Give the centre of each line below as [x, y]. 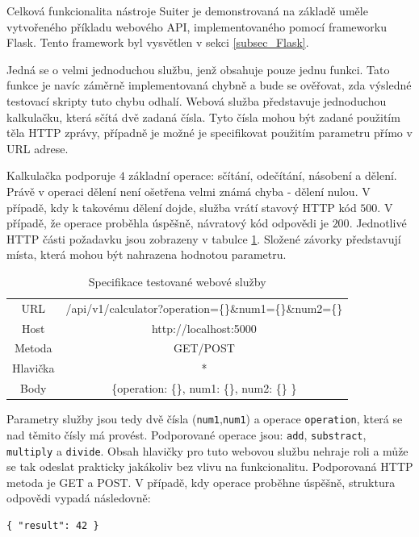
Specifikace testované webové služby [177, 281]
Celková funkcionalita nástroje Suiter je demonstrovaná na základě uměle [187, 10]
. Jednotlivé [378, 223]
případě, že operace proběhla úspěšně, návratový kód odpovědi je [168, 223]
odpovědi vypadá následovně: [79, 498]
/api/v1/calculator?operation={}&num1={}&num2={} [204, 308]
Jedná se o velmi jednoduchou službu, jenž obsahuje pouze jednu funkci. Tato [198, 69]
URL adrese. [38, 148]
